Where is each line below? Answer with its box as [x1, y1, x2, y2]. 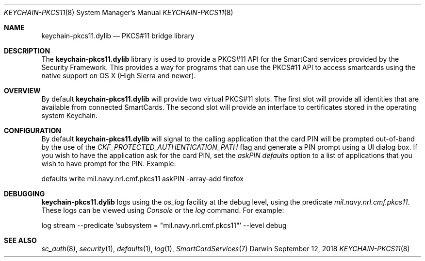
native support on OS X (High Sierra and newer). [41, 71, 196, 80]
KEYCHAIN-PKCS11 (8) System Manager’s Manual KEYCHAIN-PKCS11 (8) [4, 8, 233, 17]
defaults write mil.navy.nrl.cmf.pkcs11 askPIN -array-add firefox [41, 174, 244, 183]
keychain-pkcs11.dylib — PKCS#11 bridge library [41, 32, 195, 40]
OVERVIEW [4, 87, 41, 95]
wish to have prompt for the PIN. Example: [41, 159, 176, 168]
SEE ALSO [4, 236, 37, 244]
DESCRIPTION [4, 47, 50, 55]
